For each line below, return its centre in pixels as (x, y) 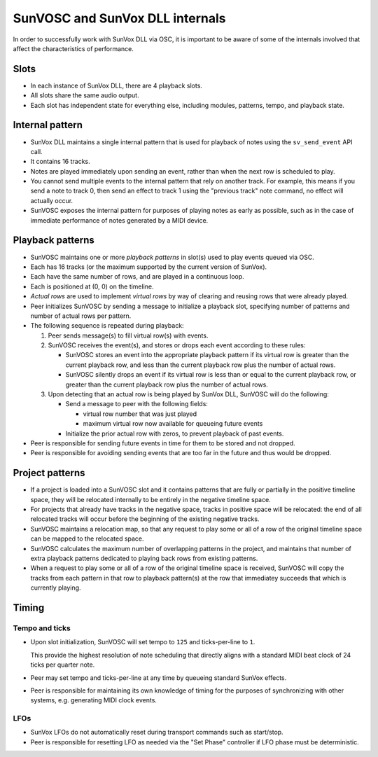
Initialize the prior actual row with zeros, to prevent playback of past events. (175, 433)
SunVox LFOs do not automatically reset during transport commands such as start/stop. (157, 732)
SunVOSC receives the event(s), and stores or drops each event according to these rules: (177, 345)
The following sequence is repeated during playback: (107, 326)
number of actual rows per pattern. (81, 316)
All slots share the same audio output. (85, 95)
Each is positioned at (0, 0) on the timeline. (92, 286)
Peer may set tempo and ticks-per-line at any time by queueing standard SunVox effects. (159, 678)
